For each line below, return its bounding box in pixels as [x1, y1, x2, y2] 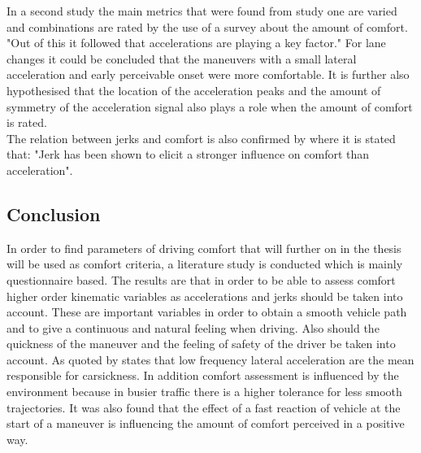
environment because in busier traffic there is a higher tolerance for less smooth [7, 383, 402, 400]
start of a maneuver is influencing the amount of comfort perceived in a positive [7, 415, 405, 432]
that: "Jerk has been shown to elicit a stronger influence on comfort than [7, 146, 370, 163]
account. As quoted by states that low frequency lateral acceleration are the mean [7, 351, 414, 368]
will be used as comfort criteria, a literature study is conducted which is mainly [7, 255, 403, 272]
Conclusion [7, 201, 101, 226]
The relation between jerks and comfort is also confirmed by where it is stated [7, 129, 396, 146]
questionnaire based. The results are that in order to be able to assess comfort [7, 271, 396, 288]
